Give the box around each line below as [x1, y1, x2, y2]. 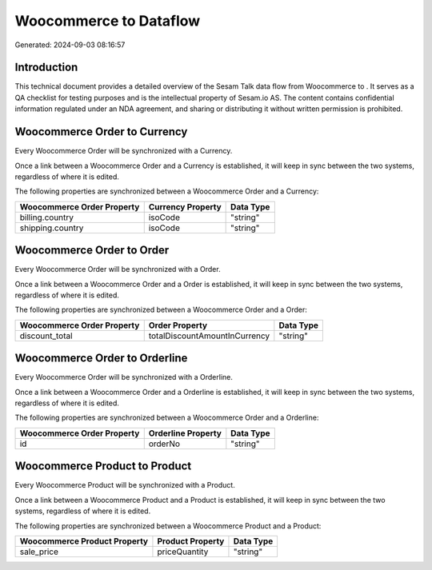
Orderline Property [148, 428, 222, 439]
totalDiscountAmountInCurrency [148, 330, 270, 341]
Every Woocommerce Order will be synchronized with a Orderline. [14, 373, 234, 382]
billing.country [19, 212, 74, 223]
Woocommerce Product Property [19, 536, 148, 547]
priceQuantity [157, 546, 209, 557]
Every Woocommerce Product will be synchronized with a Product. [14, 480, 235, 490]
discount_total [19, 330, 73, 341]
